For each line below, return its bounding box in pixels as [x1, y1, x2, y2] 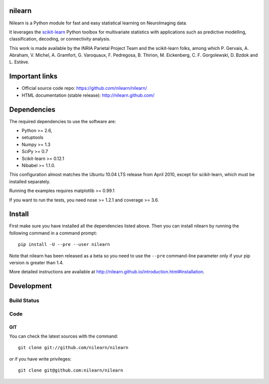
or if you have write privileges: [9, 356, 72, 362]
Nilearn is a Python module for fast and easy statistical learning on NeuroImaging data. [9, 20, 187, 26]
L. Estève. [9, 59, 29, 65]
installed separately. [9, 179, 51, 185]
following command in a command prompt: [9, 230, 97, 236]
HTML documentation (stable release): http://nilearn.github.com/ [21, 92, 154, 98]
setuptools [21, 135, 43, 141]
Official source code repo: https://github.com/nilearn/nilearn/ [21, 85, 147, 91]
